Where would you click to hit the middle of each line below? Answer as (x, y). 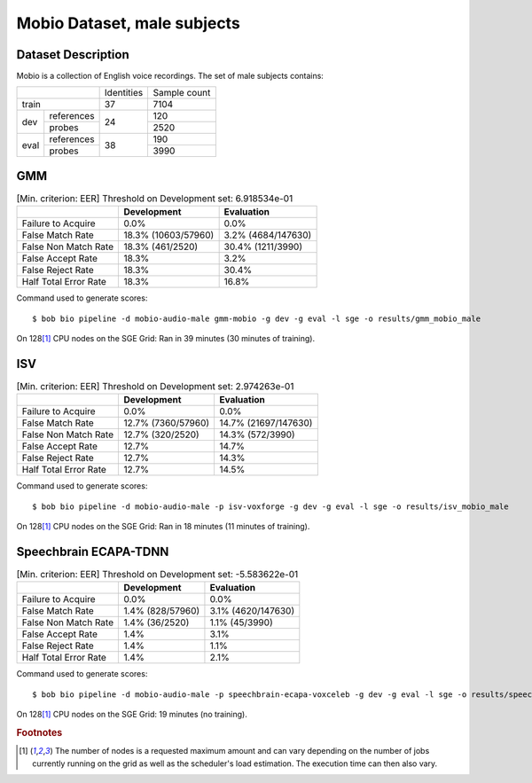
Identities (124, 93)
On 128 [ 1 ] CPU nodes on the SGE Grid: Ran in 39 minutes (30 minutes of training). (166, 339)
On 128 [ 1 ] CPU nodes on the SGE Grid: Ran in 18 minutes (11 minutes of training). (163, 527)
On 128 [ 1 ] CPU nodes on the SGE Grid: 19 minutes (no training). (132, 715)
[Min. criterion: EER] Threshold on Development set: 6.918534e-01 (155, 199)
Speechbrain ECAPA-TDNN (93, 552)
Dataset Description (73, 55)
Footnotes (39, 733)
